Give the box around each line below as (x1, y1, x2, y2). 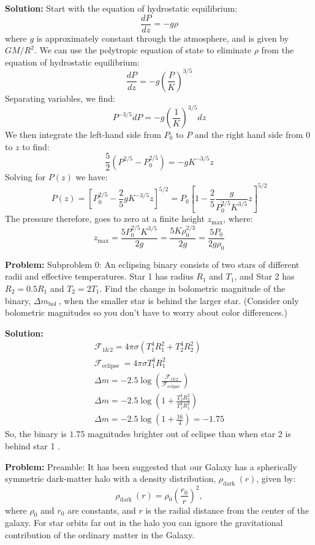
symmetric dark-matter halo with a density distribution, (5, 472, 216, 485)
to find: (22, 140, 50, 153)
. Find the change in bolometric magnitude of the (99, 281, 286, 294)
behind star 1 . (5, 440, 60, 452)
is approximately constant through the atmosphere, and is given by (36, 31, 289, 44)
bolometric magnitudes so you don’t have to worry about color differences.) (5, 306, 287, 319)
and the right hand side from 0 (194, 128, 311, 141)
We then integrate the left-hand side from (5, 128, 161, 141)
